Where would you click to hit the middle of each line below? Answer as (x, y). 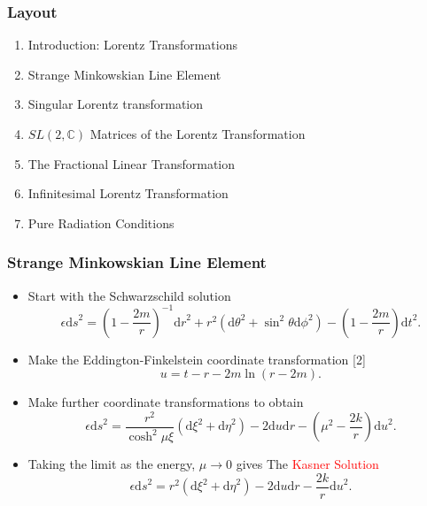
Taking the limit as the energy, (112, 464)
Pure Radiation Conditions (101, 222)
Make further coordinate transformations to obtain (166, 402)
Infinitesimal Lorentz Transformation (128, 193)
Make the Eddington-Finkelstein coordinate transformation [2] (197, 359)
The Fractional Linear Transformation (132, 163)
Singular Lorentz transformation (116, 104)
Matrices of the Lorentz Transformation (198, 134)
